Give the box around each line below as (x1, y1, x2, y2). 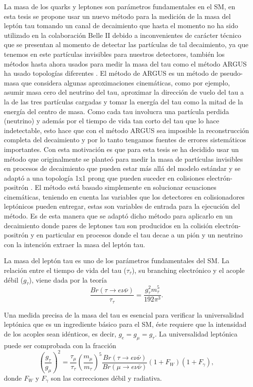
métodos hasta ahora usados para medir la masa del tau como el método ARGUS (4, 58, 247, 68)
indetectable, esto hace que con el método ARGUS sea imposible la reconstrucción (4, 125, 249, 135)
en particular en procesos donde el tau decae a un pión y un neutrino (36, 230, 243, 240)
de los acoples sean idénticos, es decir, (4, 328, 116, 338)
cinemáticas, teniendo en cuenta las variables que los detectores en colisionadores (4, 191, 245, 202)
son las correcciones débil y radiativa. (51, 372, 162, 383)
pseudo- (220, 68, 243, 78)
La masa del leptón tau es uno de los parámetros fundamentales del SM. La (4, 255, 230, 266)
